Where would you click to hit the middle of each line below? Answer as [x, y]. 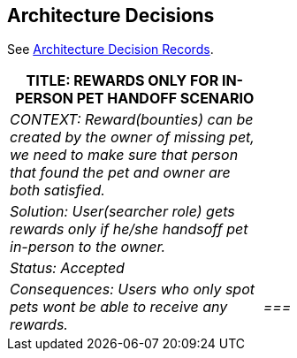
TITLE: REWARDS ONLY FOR [122, 81]
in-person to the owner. [88, 247]
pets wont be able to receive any [119, 307]
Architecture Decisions [111, 15]
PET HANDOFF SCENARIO [165, 99]
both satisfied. [57, 190]
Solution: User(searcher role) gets [122, 212]
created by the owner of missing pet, [132, 137]
